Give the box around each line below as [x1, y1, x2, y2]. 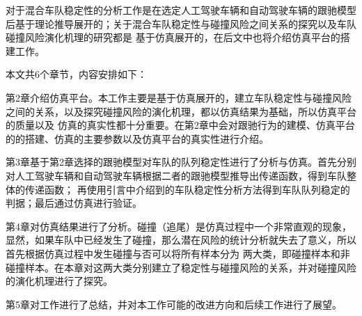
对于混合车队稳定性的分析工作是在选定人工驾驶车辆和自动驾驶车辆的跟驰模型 [6, 3, 356, 17]
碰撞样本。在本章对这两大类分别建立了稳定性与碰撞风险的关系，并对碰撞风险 [6, 260, 356, 274]
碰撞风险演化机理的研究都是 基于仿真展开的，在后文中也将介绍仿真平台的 [6, 30, 340, 45]
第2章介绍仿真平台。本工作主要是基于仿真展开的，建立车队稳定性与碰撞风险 [6, 90, 352, 104]
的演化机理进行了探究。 [6, 274, 113, 288]
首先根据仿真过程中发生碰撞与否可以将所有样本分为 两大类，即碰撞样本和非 [6, 246, 350, 260]
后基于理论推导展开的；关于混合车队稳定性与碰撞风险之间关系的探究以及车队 [6, 16, 356, 31]
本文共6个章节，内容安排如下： [6, 67, 147, 81]
